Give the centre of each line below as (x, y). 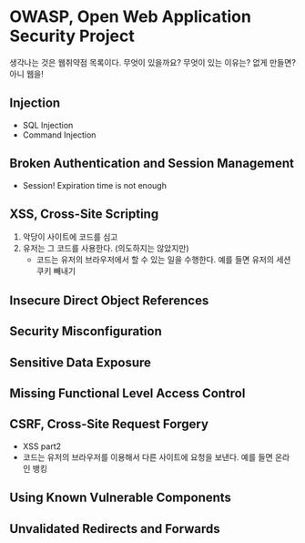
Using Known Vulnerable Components (121, 498)
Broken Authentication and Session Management (152, 164)
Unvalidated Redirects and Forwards (115, 529)
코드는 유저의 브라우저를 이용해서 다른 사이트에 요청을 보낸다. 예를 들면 (147, 456)
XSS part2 (42, 446)
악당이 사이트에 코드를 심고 (70, 237)
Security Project (72, 36)
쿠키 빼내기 (56, 271)
